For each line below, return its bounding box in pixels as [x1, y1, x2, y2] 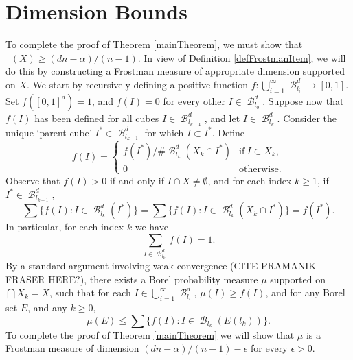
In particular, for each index [5, 219, 124, 234]
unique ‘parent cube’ [5, 125, 92, 139]
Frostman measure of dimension [5, 341, 139, 355]
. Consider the [277, 110, 337, 125]
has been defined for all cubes [34, 110, 159, 125]
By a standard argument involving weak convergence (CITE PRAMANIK [5, 259, 317, 273]
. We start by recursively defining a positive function [27, 77, 249, 91]
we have [135, 219, 168, 234]
